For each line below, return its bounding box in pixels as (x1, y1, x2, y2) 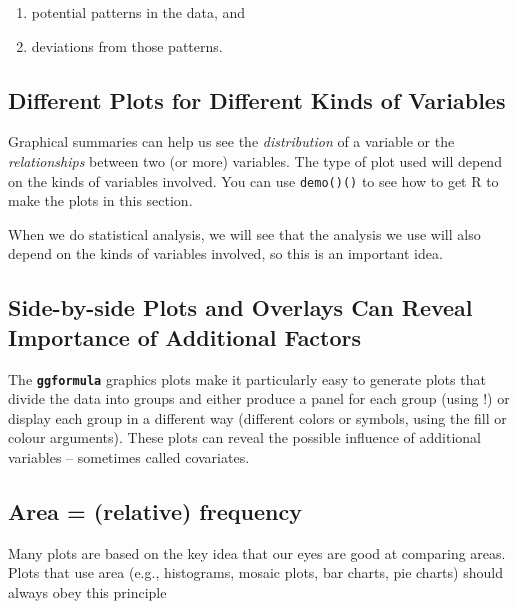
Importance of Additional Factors (8, 321, 362, 352)
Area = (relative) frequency (8, 496, 302, 527)
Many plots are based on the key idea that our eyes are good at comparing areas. (8, 542, 506, 563)
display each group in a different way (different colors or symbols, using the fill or (8, 407, 507, 428)
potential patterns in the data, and (31, 2, 246, 22)
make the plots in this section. (8, 190, 193, 211)
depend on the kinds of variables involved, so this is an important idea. (8, 243, 443, 264)
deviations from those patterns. (31, 35, 223, 56)
